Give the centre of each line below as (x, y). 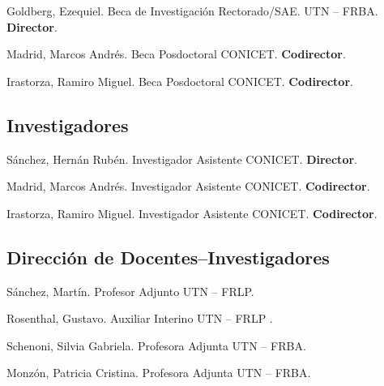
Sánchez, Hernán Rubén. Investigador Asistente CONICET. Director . (182, 159)
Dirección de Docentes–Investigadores (168, 257)
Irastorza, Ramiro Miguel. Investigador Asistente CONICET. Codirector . (192, 213)
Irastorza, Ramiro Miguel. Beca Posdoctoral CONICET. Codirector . (180, 81)
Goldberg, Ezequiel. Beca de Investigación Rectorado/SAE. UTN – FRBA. (192, 11)
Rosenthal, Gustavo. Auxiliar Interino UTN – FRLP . (140, 318)
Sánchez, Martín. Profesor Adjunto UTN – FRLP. (130, 291)
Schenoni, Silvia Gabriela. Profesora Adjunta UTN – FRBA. (156, 345)
